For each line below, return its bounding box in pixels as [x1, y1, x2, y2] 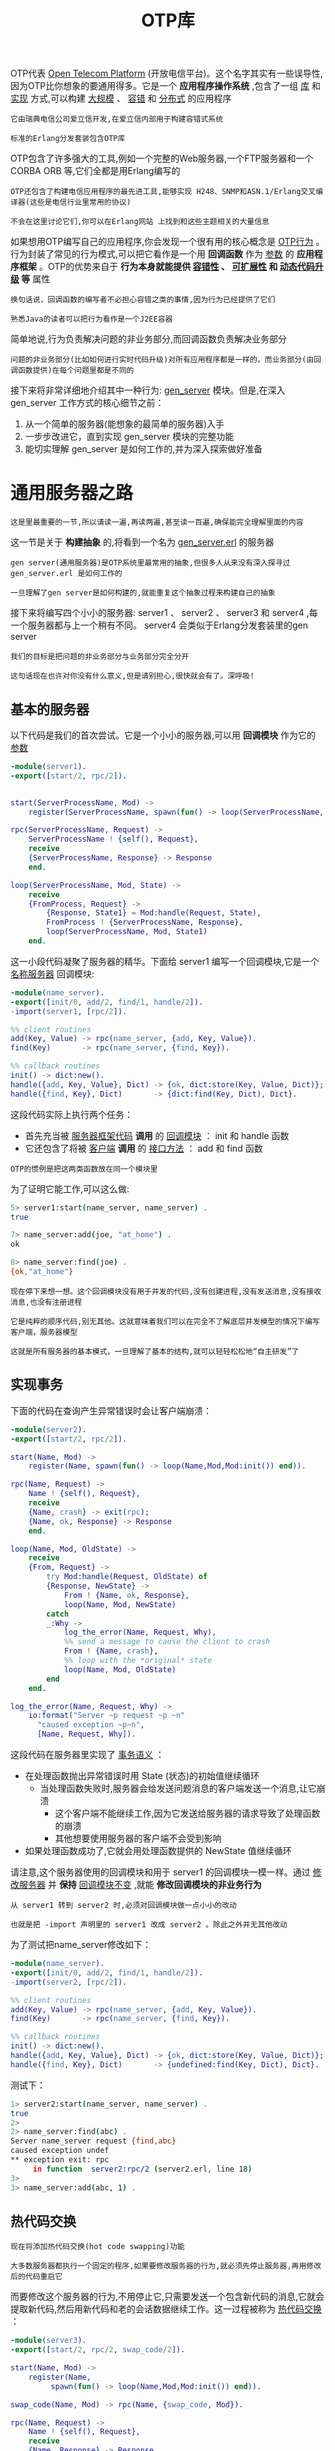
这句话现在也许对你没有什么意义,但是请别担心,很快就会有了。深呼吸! [10, 671, 255, 681]
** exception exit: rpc [10, 2155, 110, 2165]
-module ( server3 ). [10, 2336, 87, 2346]
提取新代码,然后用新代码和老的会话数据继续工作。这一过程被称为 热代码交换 [10, 2303, 322, 2315]
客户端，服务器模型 [10, 1327, 78, 1337]
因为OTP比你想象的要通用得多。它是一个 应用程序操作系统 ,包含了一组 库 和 [10, 80, 322, 92]
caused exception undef [10, 2146, 110, 2156]
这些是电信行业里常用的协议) [29, 197, 132, 208]
